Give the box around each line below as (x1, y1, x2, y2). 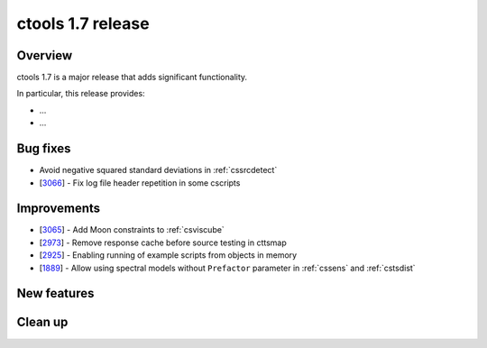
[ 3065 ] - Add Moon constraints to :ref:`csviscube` (39, 224, 225, 235)
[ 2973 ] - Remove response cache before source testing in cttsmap (39, 237, 288, 248)
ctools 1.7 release (16, 14, 150, 33)
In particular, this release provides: (16, 88, 145, 99)
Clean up (16, 315, 69, 330)
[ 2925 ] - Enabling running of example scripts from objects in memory (39, 250, 298, 261)
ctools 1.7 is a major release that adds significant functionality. (16, 72, 248, 83)
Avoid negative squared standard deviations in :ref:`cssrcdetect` (39, 165, 278, 176)
